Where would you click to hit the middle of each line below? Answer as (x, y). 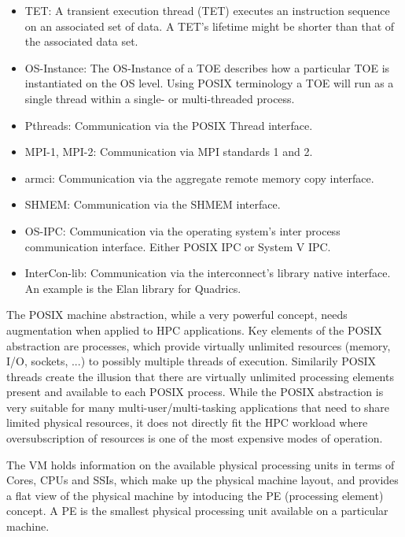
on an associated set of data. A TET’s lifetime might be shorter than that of (210, 26)
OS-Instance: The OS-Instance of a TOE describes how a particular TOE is (207, 67)
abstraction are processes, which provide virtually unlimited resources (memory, (199, 345)
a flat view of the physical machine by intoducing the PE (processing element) (195, 495)
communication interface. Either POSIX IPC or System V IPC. (178, 246)
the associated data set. (81, 41)
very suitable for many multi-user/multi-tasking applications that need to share (198, 407)
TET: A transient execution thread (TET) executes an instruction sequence (207, 10)
